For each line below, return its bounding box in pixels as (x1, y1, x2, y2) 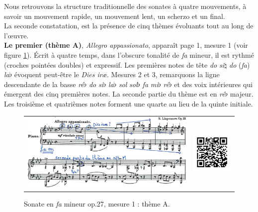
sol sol (118, 79, 138, 89)
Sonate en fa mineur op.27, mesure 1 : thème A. (24, 198, 170, 209)
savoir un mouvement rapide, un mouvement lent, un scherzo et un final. (4, 10, 225, 21)
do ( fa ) (229, 59, 250, 70)
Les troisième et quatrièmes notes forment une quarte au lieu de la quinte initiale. (4, 98, 253, 108)
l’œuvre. (4, 30, 29, 40)
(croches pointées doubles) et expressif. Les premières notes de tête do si (4, 59, 224, 70)
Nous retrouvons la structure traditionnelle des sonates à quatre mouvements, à (4, 1, 247, 11)
